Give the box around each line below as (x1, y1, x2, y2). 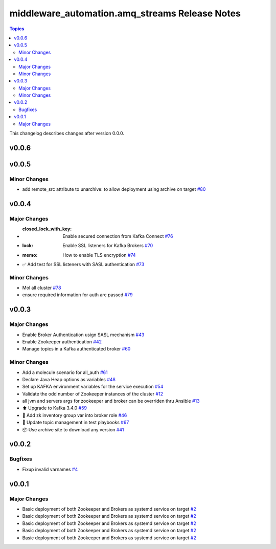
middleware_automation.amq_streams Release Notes (9, 8, 241, 19)
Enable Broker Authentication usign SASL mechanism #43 (22, 332, 145, 338)
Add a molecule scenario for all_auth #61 (22, 369, 108, 376)
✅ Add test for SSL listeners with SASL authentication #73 (22, 261, 145, 267)
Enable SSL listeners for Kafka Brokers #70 (62, 243, 153, 249)
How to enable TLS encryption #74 (62, 252, 136, 258)
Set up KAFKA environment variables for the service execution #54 (22, 384, 164, 390)
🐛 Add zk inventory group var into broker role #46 (22, 412, 127, 418)
